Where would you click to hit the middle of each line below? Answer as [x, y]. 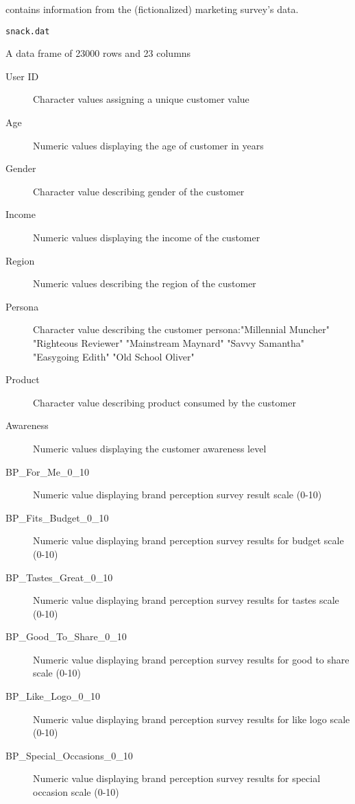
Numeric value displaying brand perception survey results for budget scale [188, 540]
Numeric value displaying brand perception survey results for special [177, 778]
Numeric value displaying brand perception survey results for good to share [191, 659]
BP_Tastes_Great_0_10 [59, 577]
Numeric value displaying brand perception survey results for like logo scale [192, 719]
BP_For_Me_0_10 [47, 471]
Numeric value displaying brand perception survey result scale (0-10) [177, 495]
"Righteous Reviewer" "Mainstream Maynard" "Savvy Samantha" [169, 342]
